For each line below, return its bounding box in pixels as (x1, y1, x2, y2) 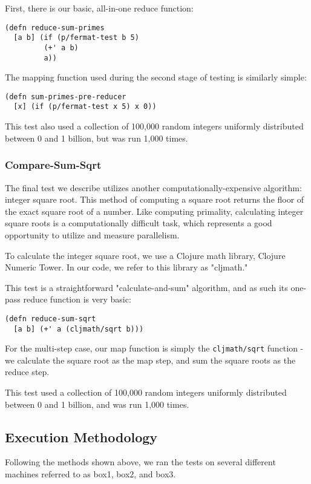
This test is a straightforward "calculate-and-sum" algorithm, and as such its (5, 281, 288, 293)
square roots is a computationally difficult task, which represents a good (5, 217, 272, 229)
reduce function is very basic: (23, 293, 131, 306)
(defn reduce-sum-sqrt (5, 314, 96, 323)
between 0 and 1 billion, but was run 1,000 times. (5, 131, 188, 144)
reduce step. (5, 365, 50, 378)
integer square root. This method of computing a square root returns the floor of (5, 193, 304, 206)
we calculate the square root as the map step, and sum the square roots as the (5, 353, 296, 366)
